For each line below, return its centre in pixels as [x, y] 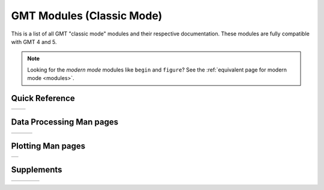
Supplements [37, 170]
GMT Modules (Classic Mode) [87, 16]
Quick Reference [43, 98]
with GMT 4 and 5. [34, 41]
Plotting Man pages [48, 146]
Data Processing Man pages [65, 122]
